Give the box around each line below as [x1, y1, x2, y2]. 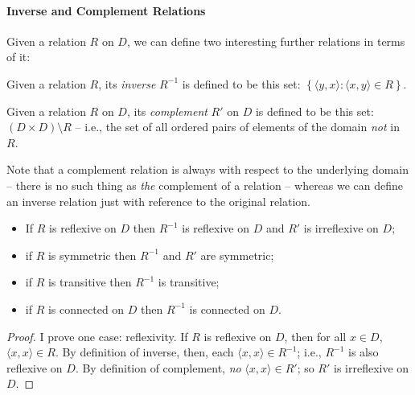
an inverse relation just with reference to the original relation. [6, 192, 311, 209]
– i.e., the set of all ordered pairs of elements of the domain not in [75, 118, 400, 135]
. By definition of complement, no [75, 359, 241, 376]
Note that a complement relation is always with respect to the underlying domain [6, 161, 409, 178]
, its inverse [98, 75, 156, 92]
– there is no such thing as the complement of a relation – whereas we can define [6, 176, 404, 193]
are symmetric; [200, 246, 274, 263]
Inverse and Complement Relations [6, 2, 206, 19]
